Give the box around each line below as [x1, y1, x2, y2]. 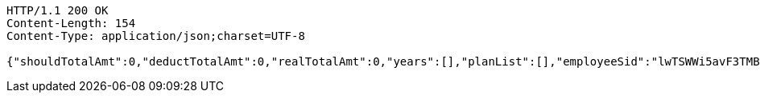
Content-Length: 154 [6, 17, 136, 30]
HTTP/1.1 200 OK [6, 4, 109, 17]
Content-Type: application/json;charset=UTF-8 [6, 30, 305, 42]
